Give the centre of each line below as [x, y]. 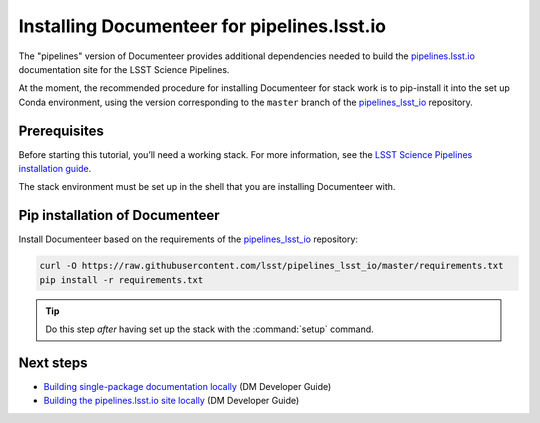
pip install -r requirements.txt [121, 279]
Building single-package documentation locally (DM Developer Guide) [187, 386]
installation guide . [55, 169]
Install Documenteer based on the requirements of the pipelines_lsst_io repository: [188, 239]
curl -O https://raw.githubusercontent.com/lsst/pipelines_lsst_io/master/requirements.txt [271, 266]
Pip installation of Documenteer [119, 215]
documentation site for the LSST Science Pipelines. [124, 69]
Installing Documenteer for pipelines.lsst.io [202, 26]
